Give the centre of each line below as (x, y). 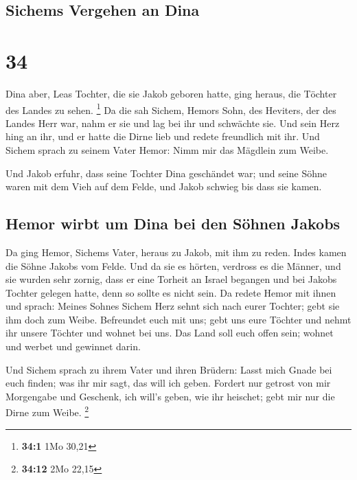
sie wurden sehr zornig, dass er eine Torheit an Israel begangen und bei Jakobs (171, 279)
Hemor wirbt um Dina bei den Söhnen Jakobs (173, 224)
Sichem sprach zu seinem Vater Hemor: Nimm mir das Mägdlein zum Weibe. (167, 149)
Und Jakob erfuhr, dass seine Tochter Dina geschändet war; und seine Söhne (166, 173)
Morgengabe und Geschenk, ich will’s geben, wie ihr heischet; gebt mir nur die (170, 396)
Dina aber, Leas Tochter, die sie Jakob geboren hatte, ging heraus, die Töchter (171, 93)
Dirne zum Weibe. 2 (47, 411)
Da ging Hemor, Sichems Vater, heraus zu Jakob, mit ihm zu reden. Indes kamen (176, 252)
